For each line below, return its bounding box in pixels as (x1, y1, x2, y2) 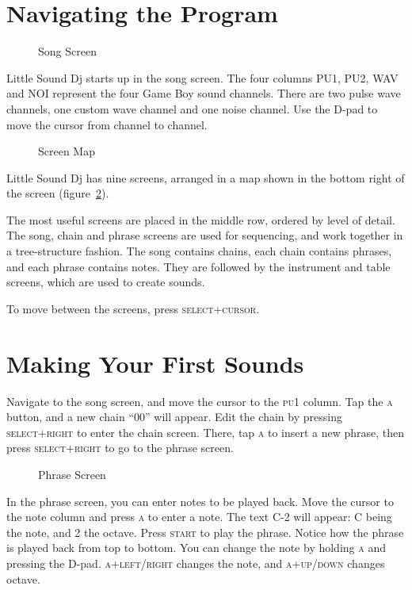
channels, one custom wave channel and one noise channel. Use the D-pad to (6, 100, 378, 117)
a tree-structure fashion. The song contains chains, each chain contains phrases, (6, 243, 392, 259)
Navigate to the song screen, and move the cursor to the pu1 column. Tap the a (6, 393, 393, 409)
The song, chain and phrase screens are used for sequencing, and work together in (6, 227, 403, 243)
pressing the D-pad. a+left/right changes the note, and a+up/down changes (6, 554, 385, 571)
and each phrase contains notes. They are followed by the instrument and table (6, 258, 391, 274)
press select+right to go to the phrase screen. (6, 439, 234, 456)
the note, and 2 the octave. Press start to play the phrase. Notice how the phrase (6, 523, 404, 540)
